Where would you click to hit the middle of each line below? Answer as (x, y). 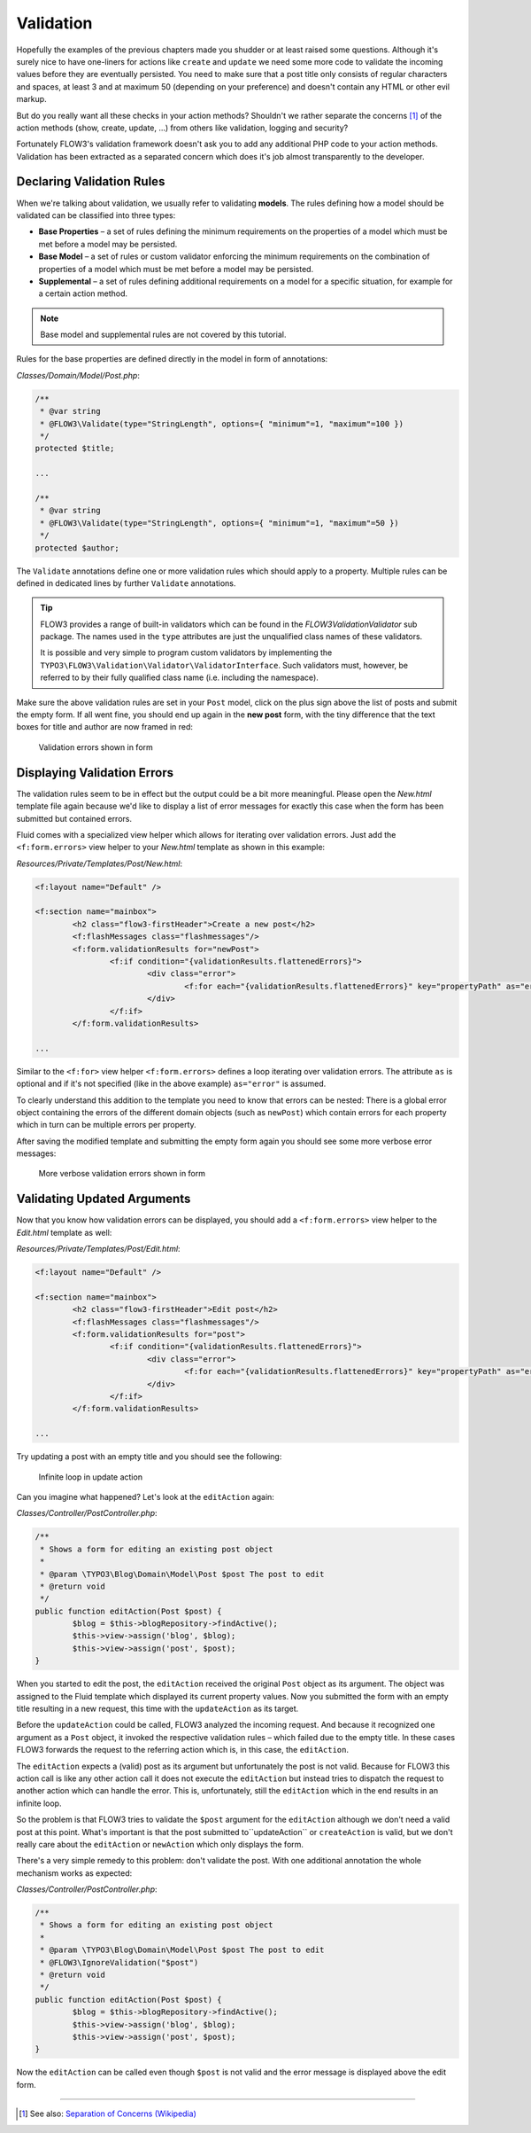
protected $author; (77, 548)
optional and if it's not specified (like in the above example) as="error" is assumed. (171, 1084)
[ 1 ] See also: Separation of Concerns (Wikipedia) (108, 2113)
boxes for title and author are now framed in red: (105, 727)
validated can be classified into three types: (96, 215)
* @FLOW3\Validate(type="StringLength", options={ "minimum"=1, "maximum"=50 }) (220, 523)
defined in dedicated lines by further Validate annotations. (126, 583)
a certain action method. (83, 293)
